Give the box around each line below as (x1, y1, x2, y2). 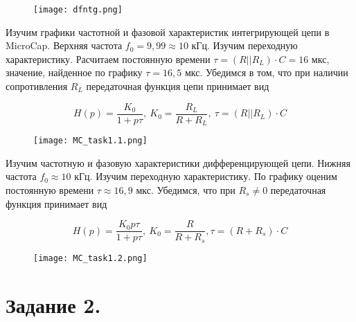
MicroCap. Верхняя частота (6, 38, 123, 53)
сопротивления (6, 79, 68, 93)
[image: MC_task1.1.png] (33, 136, 148, 146)
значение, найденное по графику (6, 65, 143, 80)
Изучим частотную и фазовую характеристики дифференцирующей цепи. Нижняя (6, 155, 350, 170)
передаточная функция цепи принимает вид (86, 79, 269, 93)
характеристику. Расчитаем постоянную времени (6, 51, 211, 66)
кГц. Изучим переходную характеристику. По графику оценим (74, 169, 337, 184)
